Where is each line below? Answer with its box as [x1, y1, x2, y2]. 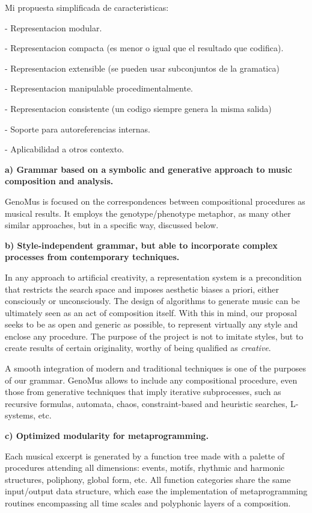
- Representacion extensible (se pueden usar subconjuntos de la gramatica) [5, 61, 280, 74]
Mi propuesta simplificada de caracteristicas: [5, 1, 169, 13]
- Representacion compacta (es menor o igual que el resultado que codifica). [5, 42, 284, 54]
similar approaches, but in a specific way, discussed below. [5, 219, 219, 231]
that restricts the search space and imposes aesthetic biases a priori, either [5, 282, 279, 295]
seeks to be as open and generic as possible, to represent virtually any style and [5, 318, 298, 331]
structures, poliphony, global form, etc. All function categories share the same [5, 473, 291, 485]
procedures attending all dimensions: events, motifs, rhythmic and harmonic [5, 461, 285, 474]
